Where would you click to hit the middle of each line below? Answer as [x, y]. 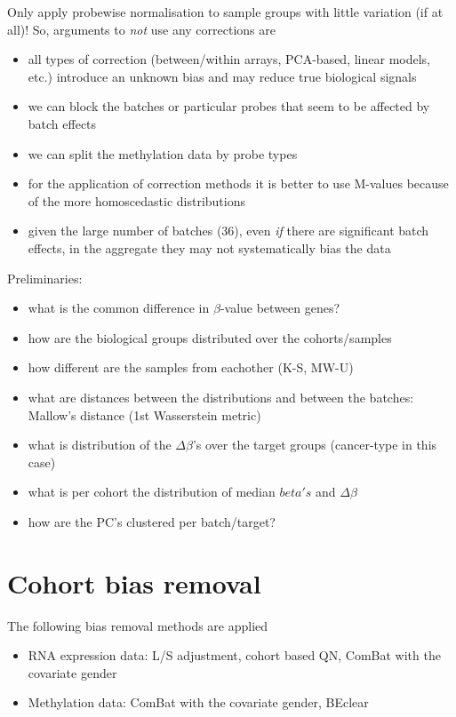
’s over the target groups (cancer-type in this [315, 445]
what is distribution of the [100, 445]
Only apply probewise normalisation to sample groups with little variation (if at [225, 12]
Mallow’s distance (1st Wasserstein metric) [144, 414]
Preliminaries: [45, 278]
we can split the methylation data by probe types [163, 153]
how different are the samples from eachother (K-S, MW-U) [191, 367]
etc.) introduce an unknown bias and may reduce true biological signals [222, 76]
